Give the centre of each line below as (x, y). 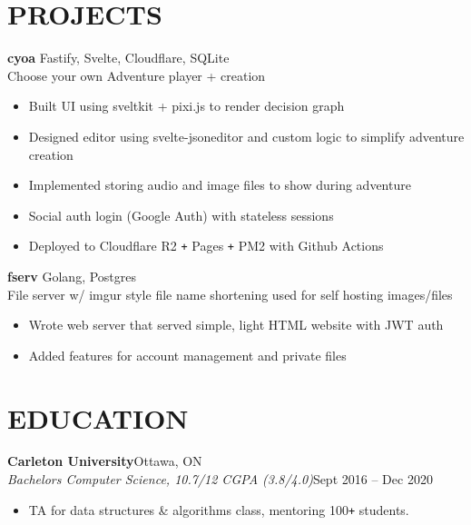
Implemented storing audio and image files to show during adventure (220, 185)
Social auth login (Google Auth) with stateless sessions (181, 215)
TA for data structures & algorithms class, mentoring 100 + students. (219, 509)
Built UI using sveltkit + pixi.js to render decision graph (186, 106)
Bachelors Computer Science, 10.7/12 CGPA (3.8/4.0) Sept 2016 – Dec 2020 (220, 479)
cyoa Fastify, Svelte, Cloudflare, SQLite (118, 58)
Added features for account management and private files (187, 355)
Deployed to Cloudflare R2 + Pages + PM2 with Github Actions (206, 246)
